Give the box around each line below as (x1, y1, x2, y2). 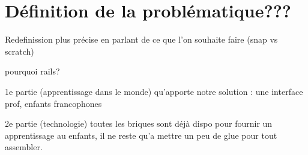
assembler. (5, 141, 43, 153)
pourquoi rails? (5, 65, 60, 77)
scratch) (5, 44, 34, 57)
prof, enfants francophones (5, 97, 102, 109)
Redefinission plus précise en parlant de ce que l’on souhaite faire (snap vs (5, 33, 278, 46)
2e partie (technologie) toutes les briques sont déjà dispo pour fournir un (5, 117, 273, 130)
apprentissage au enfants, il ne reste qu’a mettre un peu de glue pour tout (5, 129, 277, 141)
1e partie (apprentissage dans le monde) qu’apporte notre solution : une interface (5, 85, 303, 97)
